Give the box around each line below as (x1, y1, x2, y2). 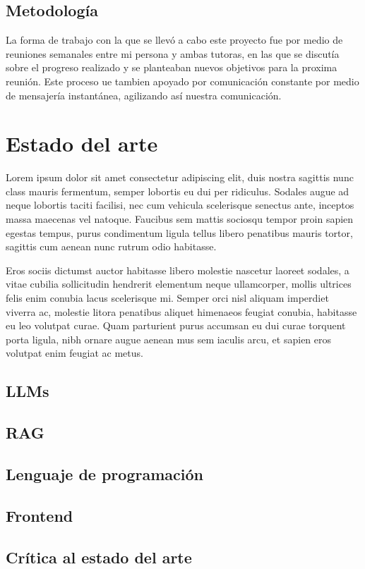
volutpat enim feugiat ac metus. (6, 345, 143, 360)
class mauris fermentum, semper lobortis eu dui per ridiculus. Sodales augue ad (6, 183, 349, 198)
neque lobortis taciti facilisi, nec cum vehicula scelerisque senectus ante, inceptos (6, 197, 354, 212)
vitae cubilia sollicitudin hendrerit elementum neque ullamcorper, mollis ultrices (6, 276, 352, 291)
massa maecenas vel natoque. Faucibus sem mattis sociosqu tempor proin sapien (6, 212, 354, 226)
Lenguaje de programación (6, 463, 203, 484)
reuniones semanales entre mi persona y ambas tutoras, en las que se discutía (6, 46, 340, 61)
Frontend (6, 504, 73, 526)
